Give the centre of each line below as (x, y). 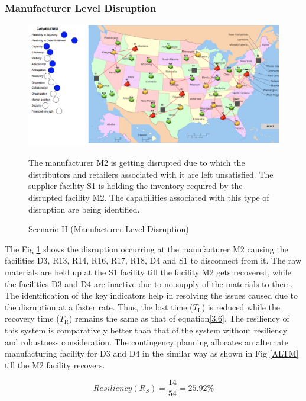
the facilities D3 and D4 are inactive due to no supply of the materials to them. (149, 283)
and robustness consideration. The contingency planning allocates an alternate (147, 341)
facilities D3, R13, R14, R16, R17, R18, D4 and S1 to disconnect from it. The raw (153, 260)
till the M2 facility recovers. (55, 365)
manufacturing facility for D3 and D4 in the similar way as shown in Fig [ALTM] (152, 353)
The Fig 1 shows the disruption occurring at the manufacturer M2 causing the (147, 248)
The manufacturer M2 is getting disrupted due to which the (137, 163)
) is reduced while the (241, 307)
